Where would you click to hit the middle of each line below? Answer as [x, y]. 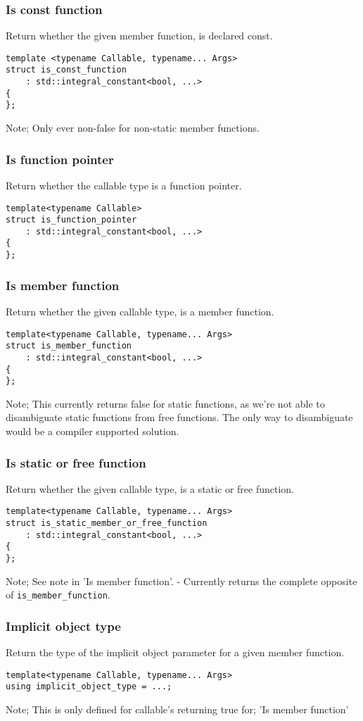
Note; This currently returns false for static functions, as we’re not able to [165, 403]
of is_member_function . [58, 595]
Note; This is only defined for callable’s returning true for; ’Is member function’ [177, 709]
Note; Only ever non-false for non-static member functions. [133, 128]
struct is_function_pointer [71, 220]
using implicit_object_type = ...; [89, 687]
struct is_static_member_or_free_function [107, 523]
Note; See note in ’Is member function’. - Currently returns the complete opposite [181, 581]
